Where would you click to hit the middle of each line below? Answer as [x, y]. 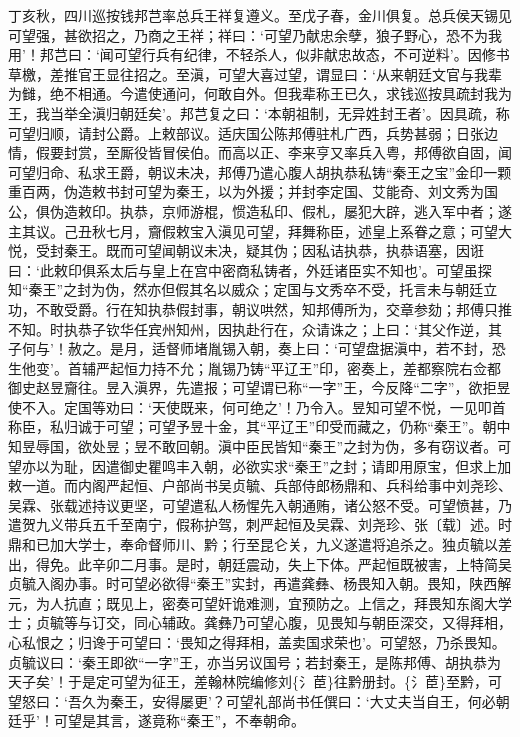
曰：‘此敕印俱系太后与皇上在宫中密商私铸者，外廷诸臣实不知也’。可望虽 [243, 269]
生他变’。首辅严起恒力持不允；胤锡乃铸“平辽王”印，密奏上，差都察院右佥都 [255, 367]
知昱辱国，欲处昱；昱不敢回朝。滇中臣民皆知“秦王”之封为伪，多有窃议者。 [253, 446]
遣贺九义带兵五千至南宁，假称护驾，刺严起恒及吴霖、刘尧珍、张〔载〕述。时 [260, 524]
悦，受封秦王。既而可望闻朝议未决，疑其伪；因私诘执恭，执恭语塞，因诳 [246, 250]
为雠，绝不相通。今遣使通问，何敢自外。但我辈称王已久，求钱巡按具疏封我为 [260, 93]
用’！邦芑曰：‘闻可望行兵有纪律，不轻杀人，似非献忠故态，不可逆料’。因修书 [259, 54]
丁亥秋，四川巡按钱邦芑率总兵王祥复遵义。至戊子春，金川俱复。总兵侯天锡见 [260, 15]
